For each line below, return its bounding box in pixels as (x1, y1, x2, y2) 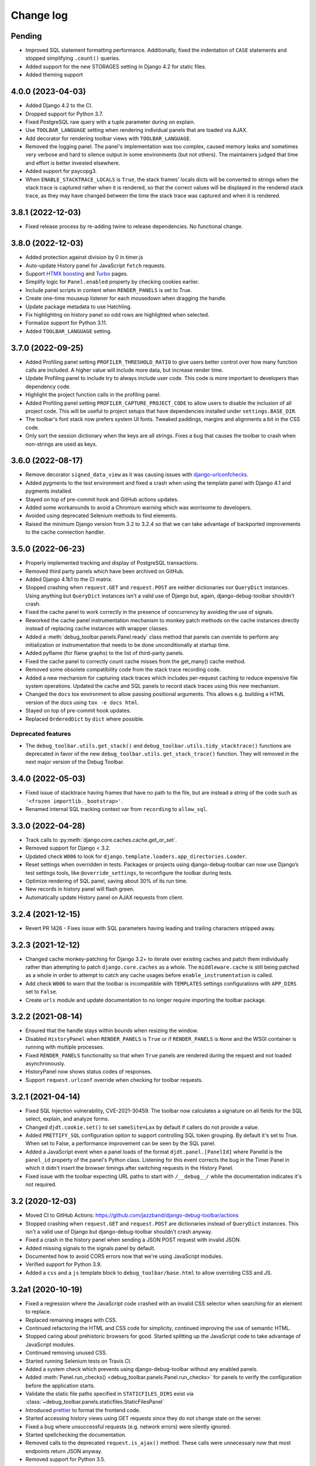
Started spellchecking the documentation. (25, 1431, 127, 1438)
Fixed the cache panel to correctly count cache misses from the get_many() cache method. (25, 657, 246, 665)
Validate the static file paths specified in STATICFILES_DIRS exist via (25, 1390, 194, 1397)
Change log (11, 9, 68, 22)
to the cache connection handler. (25, 528, 105, 536)
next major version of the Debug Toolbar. (25, 758, 125, 765)
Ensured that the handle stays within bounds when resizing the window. (25, 1027, 198, 1034)
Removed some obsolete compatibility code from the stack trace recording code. (25, 666, 221, 673)
